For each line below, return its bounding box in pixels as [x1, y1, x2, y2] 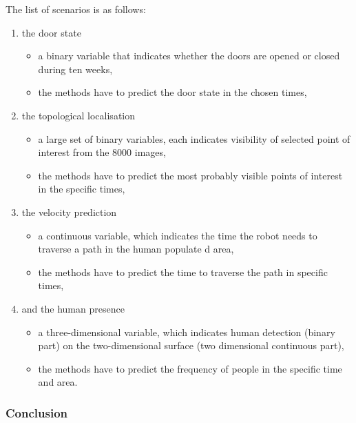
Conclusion [6, 404, 67, 421]
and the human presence [21, 301, 125, 315]
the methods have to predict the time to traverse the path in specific [38, 264, 328, 279]
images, [134, 145, 166, 159]
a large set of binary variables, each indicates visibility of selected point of [38, 131, 350, 146]
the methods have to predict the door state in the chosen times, [38, 85, 307, 99]
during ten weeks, [38, 61, 113, 76]
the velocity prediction [21, 204, 117, 219]
